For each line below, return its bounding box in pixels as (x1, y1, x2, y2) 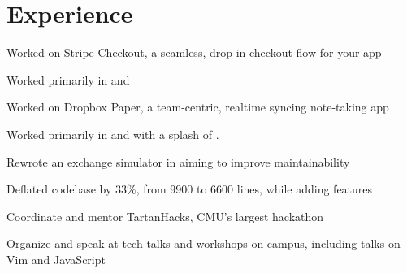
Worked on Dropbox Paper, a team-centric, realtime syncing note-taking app (6, 98, 389, 115)
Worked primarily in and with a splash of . (6, 125, 219, 142)
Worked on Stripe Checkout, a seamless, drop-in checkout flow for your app (6, 44, 382, 61)
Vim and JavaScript (6, 250, 106, 267)
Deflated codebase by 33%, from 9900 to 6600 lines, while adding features (6, 180, 373, 197)
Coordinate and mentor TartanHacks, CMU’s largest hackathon (6, 207, 324, 224)
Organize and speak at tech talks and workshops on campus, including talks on (6, 235, 401, 252)
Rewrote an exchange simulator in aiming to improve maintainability (6, 153, 350, 170)
